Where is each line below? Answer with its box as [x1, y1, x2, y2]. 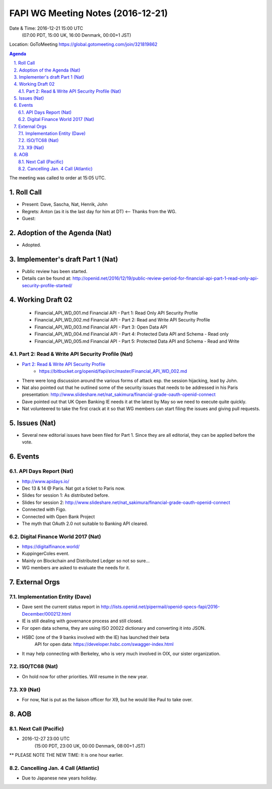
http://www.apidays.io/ [22, 478, 70, 484]
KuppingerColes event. [22, 551, 70, 557]
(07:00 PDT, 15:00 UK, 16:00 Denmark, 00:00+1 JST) [22, 32, 131, 38]
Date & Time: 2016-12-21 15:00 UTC [9, 25, 83, 31]
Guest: [22, 216, 36, 222]
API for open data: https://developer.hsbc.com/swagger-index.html [34, 641, 174, 647]
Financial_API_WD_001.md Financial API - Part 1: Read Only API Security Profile [34, 310, 198, 316]
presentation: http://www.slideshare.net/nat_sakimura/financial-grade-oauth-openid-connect [22, 391, 216, 398]
